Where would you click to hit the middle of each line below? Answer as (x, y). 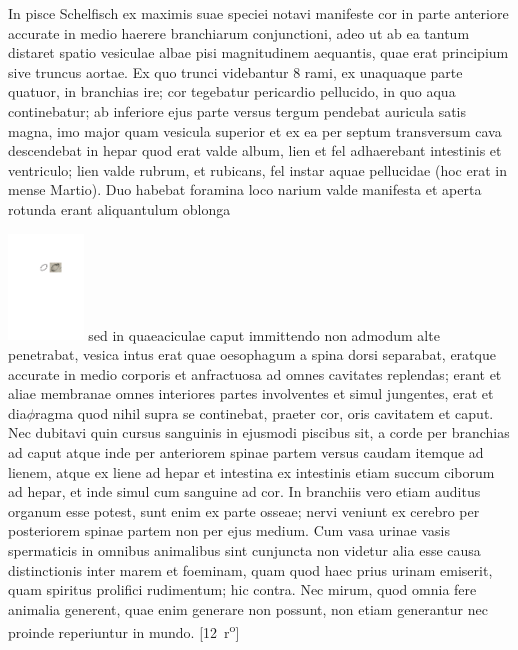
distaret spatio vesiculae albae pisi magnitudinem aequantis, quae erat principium (258, 52)
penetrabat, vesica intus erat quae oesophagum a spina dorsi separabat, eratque (252, 354)
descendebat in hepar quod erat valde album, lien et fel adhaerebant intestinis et (255, 150)
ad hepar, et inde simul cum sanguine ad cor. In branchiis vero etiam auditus (244, 491)
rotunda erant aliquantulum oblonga (119, 208)
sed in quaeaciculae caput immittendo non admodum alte (264, 334)
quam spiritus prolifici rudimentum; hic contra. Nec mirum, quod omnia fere (242, 589)
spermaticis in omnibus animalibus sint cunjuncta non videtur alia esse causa (244, 549)
